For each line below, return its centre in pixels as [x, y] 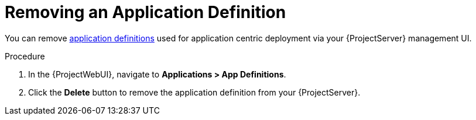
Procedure [25, 56]
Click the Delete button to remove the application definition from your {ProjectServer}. [194, 92]
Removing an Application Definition [145, 12]
